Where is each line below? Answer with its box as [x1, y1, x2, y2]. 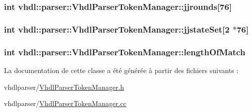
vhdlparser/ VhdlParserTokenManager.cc [4, 98, 126, 109]
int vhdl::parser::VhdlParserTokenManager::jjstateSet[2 [4, 23, 230, 35]
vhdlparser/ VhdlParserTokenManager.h [4, 81, 125, 92]
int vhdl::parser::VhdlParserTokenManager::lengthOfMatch [4, 45, 246, 58]
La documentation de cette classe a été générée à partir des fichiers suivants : [4, 65, 239, 75]
